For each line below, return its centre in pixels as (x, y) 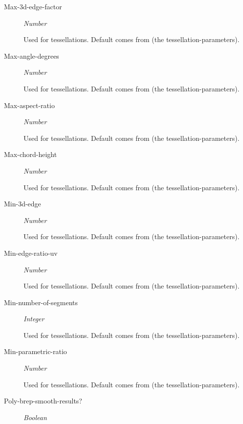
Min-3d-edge (22, 204)
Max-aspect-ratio (29, 105)
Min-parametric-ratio (35, 351)
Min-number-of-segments (41, 302)
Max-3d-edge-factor (33, 6)
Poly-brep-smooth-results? (43, 401)
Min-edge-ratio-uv (31, 253)
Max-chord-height (31, 154)
